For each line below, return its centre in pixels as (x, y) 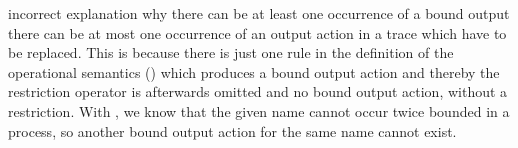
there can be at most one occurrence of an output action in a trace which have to (257, 32)
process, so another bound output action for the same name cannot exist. (232, 130)
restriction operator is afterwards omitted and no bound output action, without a (258, 91)
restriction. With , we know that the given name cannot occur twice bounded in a (259, 110)
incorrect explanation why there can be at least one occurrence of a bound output (259, 13)
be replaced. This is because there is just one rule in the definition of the (231, 52)
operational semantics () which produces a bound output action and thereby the (254, 71)
